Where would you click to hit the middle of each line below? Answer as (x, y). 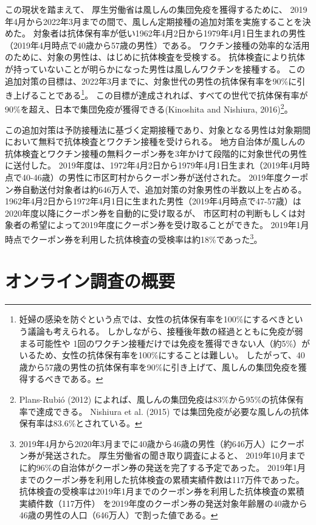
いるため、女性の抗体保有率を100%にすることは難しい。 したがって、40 (162, 355)
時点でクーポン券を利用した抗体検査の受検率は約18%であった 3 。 (134, 238)
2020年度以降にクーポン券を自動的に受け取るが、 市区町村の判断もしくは (151, 213)
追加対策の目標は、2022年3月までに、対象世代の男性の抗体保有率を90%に (151, 81)
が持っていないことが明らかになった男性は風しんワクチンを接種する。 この (155, 68)
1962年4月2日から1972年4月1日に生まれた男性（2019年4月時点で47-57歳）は (153, 201)
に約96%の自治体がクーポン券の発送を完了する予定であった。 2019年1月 (162, 467)
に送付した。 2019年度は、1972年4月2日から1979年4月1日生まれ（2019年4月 (153, 165)
